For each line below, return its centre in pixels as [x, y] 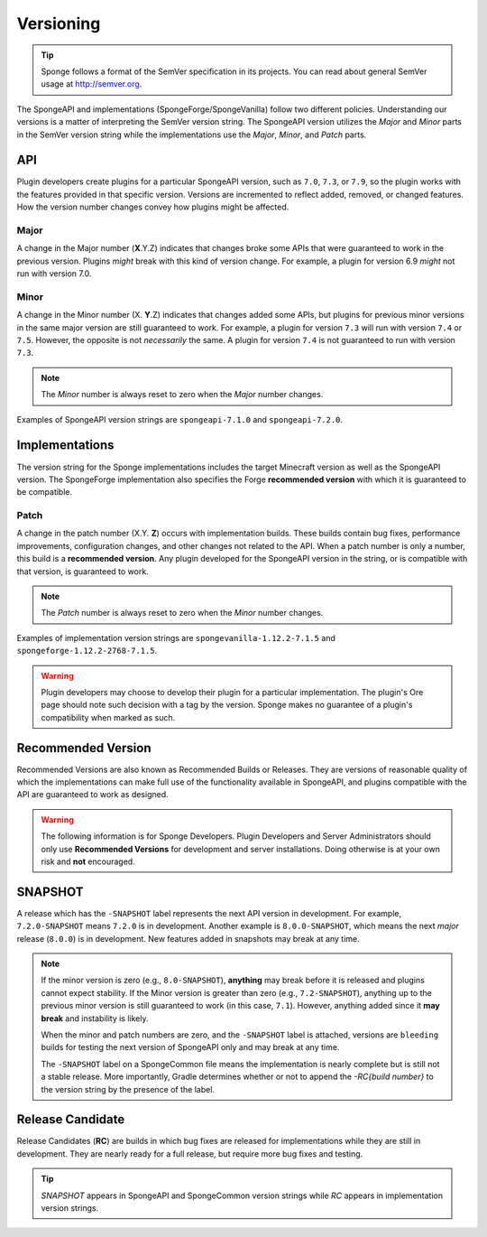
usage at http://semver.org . [92, 84]
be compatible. [45, 492]
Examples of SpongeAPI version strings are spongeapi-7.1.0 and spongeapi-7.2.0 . [179, 419]
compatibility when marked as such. [108, 717]
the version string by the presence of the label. [128, 1089]
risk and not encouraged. [88, 861]
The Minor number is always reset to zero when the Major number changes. [182, 395]
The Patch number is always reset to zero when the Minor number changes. [182, 613]
